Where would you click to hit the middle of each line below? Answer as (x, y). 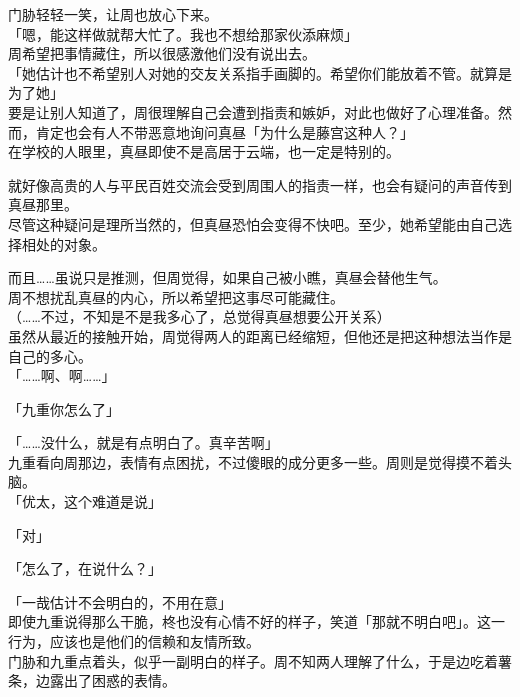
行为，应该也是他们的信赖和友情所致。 (134, 641)
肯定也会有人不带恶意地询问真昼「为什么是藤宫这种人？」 (224, 131)
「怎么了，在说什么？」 (85, 568)
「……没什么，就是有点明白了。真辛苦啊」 (143, 442)
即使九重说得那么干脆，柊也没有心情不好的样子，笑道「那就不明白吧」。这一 (256, 621)
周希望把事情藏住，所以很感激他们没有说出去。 (162, 53)
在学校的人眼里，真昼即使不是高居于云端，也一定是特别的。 (204, 151)
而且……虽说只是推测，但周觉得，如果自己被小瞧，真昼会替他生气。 (227, 277)
